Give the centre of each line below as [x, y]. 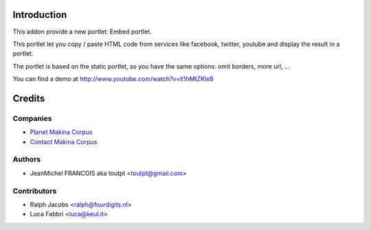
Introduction [40, 15]
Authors [27, 159]
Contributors [35, 191]
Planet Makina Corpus [61, 132]
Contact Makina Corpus [64, 141]
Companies [32, 118]
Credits [29, 99]
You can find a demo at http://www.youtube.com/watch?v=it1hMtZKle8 [113, 79]
